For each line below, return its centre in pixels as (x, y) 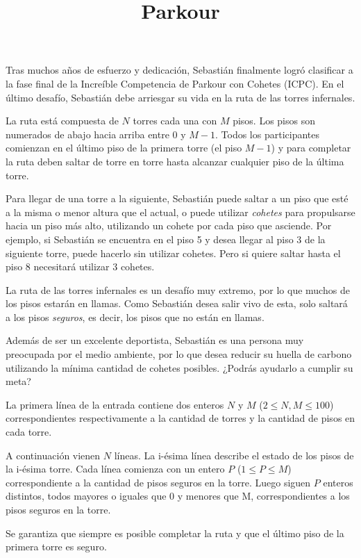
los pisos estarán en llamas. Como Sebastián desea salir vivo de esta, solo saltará (177, 303)
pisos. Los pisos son (274, 121)
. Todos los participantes (268, 134)
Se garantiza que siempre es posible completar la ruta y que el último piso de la (175, 533)
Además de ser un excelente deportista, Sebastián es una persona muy (155, 340)
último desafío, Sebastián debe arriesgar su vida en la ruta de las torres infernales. (180, 97)
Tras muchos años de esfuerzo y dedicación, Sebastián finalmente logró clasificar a (179, 70)
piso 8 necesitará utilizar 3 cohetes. (80, 266)
